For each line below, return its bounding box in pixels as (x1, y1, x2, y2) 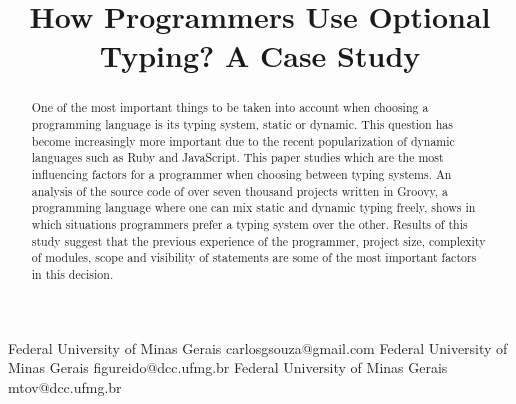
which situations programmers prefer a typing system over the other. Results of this (31, 215, 468, 232)
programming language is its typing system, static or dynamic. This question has (31, 116, 453, 133)
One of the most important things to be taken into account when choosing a (31, 99, 429, 116)
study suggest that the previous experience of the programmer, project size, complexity (31, 232, 486, 249)
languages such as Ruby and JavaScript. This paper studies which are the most (31, 149, 444, 166)
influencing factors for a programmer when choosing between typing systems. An (31, 165, 452, 182)
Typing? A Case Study (99, 35, 421, 76)
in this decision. (31, 265, 114, 282)
